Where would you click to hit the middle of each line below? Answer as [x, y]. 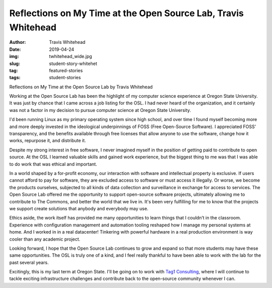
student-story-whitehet [73, 64]
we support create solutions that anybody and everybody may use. [79, 208]
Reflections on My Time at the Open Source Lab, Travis [127, 13]
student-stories [65, 78]
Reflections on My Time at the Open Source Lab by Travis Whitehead [81, 87]
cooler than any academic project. [45, 239]
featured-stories [66, 70]
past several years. [29, 262]
